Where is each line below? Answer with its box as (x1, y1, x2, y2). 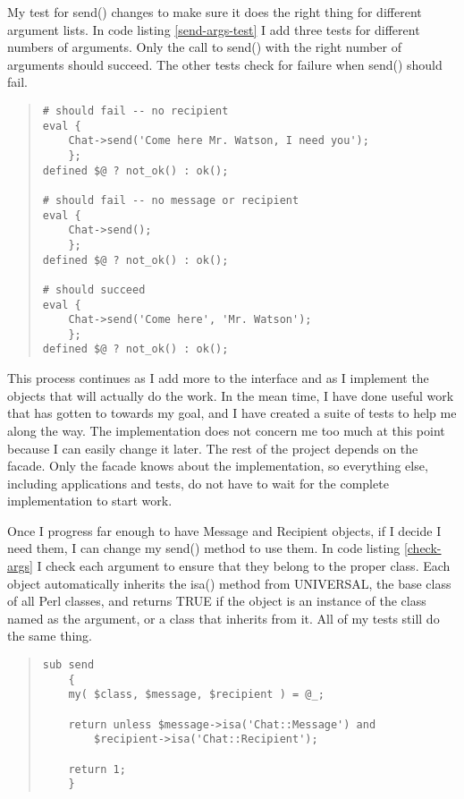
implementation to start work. (7, 491, 173, 510)
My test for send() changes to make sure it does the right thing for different (7, 3, 422, 21)
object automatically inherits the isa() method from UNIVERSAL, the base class (7, 574, 451, 592)
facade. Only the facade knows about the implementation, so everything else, (7, 456, 428, 475)
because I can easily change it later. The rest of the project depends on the (7, 438, 418, 457)
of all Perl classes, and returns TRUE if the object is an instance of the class (7, 591, 426, 610)
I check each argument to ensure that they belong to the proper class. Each (37, 557, 451, 575)
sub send (42, 659, 95, 672)
